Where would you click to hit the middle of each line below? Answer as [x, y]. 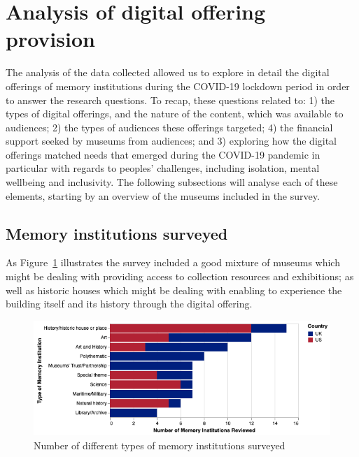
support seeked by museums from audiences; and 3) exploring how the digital [171, 141]
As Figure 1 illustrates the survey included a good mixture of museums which [173, 262]
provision [50, 39]
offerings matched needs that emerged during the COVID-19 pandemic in [163, 154]
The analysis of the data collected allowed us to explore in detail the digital [168, 72]
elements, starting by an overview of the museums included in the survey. [163, 195]
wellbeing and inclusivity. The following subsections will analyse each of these [172, 182]
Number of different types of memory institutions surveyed [160, 445]
